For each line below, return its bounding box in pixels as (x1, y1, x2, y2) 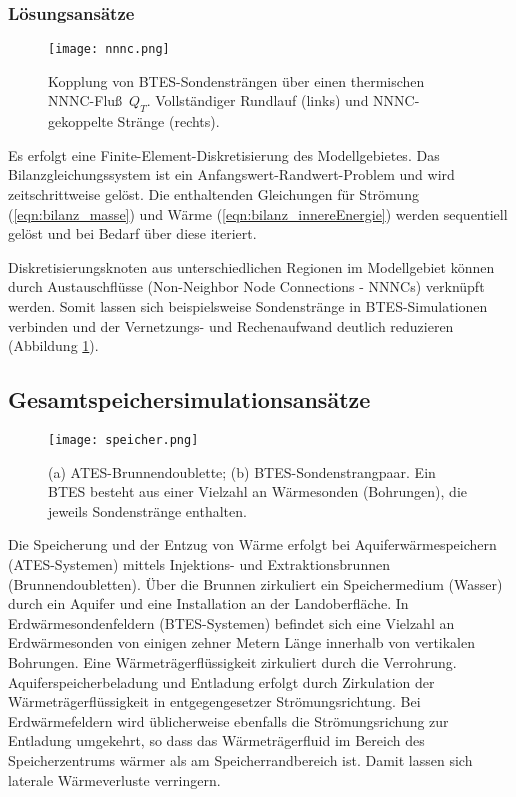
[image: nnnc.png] (48, 42, 170, 57)
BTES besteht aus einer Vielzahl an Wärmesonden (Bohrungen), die (48, 481, 467, 502)
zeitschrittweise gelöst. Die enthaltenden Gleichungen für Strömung (8, 184, 419, 205)
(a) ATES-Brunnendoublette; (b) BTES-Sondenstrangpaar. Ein (48, 461, 436, 482)
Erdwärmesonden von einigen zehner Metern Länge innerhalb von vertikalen (8, 632, 476, 653)
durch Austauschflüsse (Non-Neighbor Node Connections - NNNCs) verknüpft (8, 276, 485, 297)
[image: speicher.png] (48, 433, 199, 447)
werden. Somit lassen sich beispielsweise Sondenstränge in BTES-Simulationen (8, 296, 488, 317)
